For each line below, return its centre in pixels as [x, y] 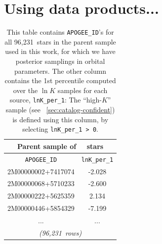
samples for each [82, 90]
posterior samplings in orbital [60, 61]
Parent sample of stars [61, 146]
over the [25, 90]
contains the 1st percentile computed [60, 80]
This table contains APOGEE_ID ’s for [60, 32]
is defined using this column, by [61, 119]
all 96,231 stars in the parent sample [60, 41]
